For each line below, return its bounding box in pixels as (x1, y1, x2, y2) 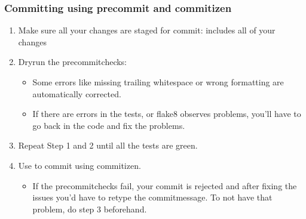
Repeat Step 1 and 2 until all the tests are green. (18, 139, 198, 152)
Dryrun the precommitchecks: (18, 55, 127, 68)
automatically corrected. (32, 87, 121, 100)
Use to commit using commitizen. (18, 159, 141, 171)
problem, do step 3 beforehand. (32, 202, 147, 215)
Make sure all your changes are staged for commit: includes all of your (18, 24, 276, 36)
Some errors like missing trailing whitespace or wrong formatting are (32, 76, 284, 88)
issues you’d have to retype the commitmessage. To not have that (32, 191, 273, 203)
